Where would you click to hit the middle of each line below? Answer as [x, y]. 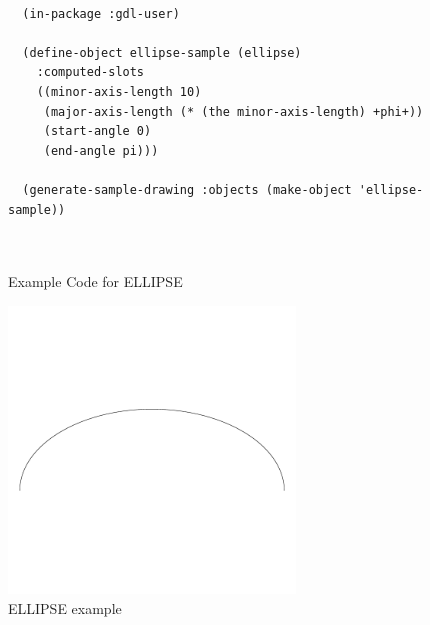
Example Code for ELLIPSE [95, 281]
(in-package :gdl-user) [101, 13]
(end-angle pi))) [101, 150]
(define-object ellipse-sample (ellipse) [162, 52]
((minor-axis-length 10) [119, 91]
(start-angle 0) [97, 131]
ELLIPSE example [65, 607]
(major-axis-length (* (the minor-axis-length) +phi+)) [233, 111]
